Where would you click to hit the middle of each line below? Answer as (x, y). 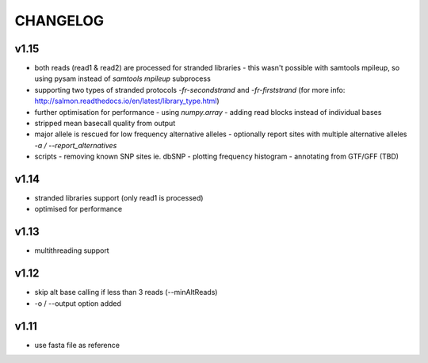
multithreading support (72, 250)
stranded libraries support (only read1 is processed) (119, 198)
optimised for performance (78, 209)
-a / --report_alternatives (76, 145)
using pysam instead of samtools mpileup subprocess (123, 78)
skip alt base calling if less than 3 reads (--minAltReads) (126, 292)
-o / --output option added (78, 303)
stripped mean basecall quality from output (105, 124)
